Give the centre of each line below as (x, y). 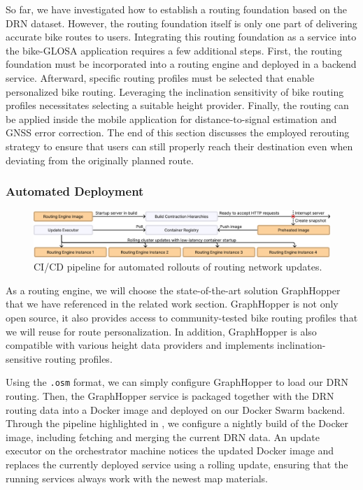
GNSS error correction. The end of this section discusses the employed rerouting (178, 132)
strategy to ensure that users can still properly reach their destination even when (179, 146)
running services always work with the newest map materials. (137, 478)
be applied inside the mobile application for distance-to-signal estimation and (171, 118)
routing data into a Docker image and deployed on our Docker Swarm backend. (176, 409)
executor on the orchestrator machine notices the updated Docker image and (170, 451)
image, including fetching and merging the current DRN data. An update (163, 437)
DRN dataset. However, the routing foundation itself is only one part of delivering (181, 23)
